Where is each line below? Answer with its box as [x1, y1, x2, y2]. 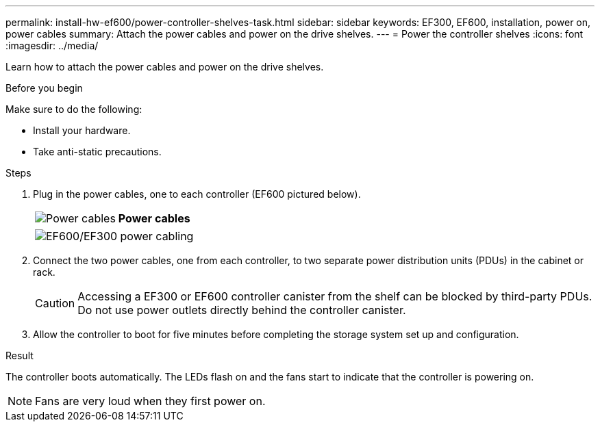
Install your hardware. [33, 125, 131, 136]
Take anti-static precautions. [33, 146, 162, 157]
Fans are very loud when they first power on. [35, 394, 266, 408]
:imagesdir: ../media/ [5, 40, 99, 51]
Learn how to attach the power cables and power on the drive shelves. [5, 61, 324, 73]
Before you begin [5, 82, 83, 94]
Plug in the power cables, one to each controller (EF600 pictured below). [33, 188, 361, 200]
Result [5, 350, 34, 361]
